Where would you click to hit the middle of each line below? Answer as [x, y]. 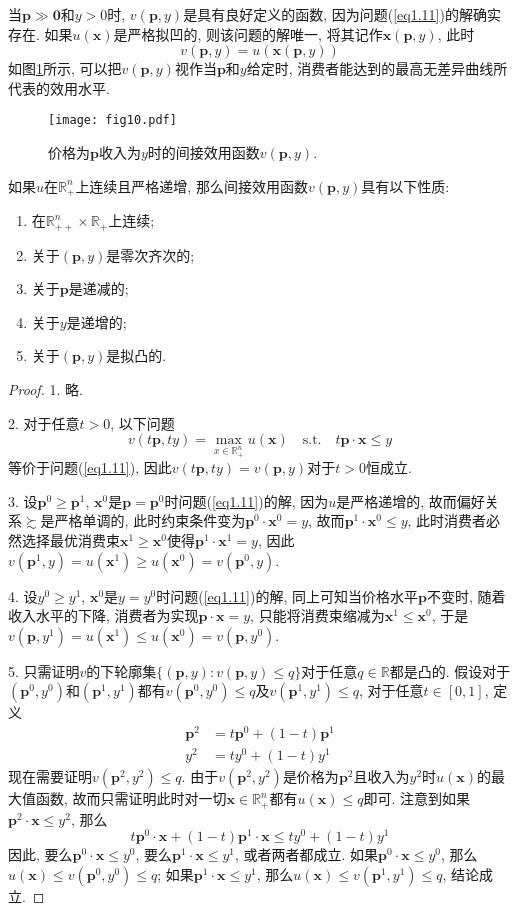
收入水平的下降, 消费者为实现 [103, 615]
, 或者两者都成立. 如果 [306, 854]
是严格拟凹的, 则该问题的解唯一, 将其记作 [248, 33]
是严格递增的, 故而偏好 [410, 500]
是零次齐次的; [150, 254]
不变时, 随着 [466, 595]
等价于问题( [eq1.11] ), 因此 [90, 467]
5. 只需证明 [44, 670]
